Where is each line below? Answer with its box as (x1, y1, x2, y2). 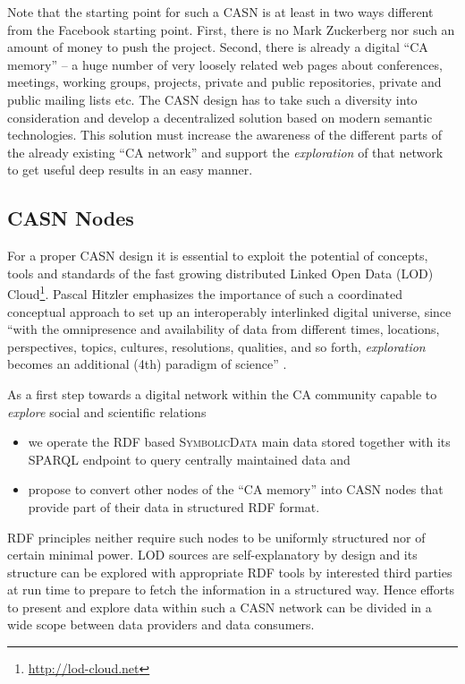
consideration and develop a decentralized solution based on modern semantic (7, 107, 433, 126)
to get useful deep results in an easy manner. (7, 160, 253, 179)
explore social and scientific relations (7, 402, 207, 421)
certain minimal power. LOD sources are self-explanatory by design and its (7, 545, 418, 564)
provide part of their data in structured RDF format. (28, 497, 320, 516)
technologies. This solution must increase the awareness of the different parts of (7, 125, 443, 144)
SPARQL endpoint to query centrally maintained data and (28, 449, 351, 468)
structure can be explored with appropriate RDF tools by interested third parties (7, 562, 452, 581)
